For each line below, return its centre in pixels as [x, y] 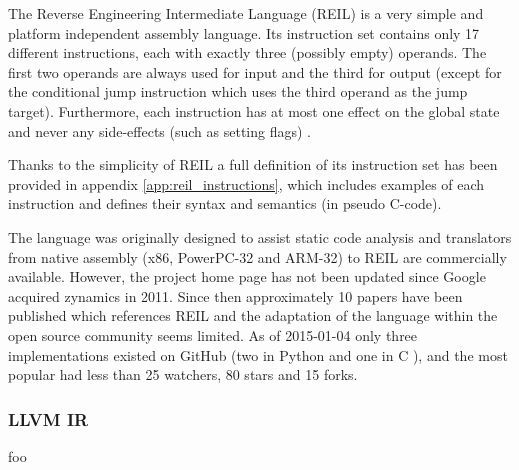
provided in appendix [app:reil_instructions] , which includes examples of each [246, 183]
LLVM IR [48, 418]
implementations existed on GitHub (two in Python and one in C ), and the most [258, 354]
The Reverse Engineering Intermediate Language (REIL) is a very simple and [246, 13]
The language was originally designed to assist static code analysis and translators [260, 236]
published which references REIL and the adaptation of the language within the [253, 315]
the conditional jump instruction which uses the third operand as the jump [238, 91]
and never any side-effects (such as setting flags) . [160, 130]
